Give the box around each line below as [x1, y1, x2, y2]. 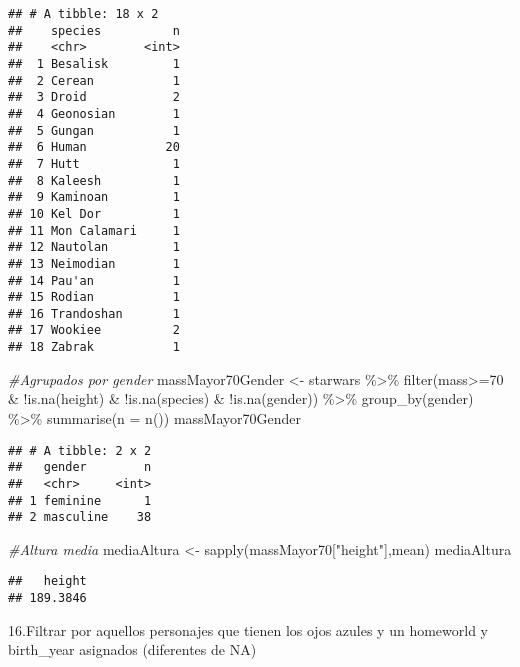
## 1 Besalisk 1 [8, 56, 180, 71]
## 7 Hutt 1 [8, 156, 180, 171]
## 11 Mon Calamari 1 [8, 223, 180, 238]
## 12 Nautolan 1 [8, 240, 180, 255]
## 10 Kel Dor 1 [8, 206, 180, 221]
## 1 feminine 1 [8, 493, 152, 508]
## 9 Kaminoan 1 [8, 190, 180, 205]
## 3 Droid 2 [8, 90, 180, 105]
